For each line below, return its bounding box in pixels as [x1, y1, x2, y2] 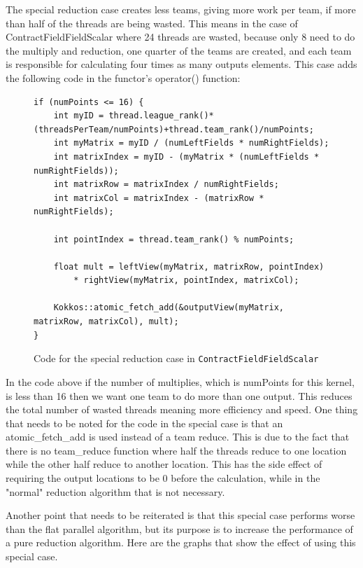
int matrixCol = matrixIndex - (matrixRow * [53, 193, 264, 203]
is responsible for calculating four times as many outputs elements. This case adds [6, 57, 357, 71]
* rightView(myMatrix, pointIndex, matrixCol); [73, 275, 299, 286]
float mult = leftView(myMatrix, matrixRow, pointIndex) [53, 261, 325, 272]
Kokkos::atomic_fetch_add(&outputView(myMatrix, [53, 303, 284, 313]
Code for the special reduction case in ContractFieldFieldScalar [34, 351, 319, 366]
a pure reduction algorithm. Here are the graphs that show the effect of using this [6, 535, 356, 550]
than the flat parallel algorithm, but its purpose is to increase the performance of [6, 521, 353, 536]
